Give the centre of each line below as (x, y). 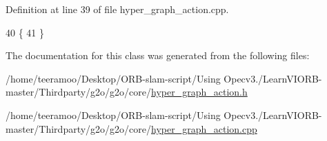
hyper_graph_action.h (199, 92)
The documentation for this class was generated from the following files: (158, 55)
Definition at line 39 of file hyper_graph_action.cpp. (117, 9)
